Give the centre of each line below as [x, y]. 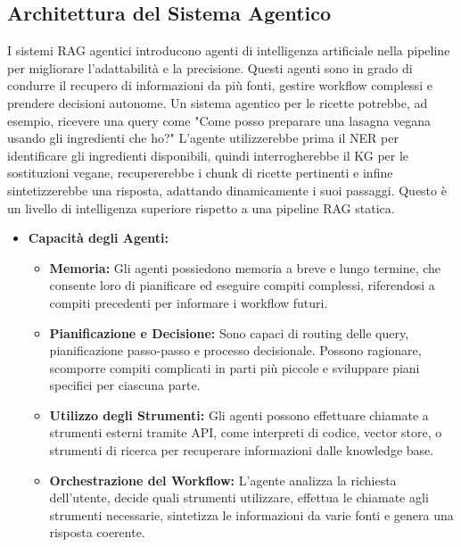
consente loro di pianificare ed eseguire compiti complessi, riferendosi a [242, 285]
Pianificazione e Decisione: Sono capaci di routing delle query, [229, 332]
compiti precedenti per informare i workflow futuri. [189, 302]
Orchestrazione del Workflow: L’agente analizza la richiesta [223, 480]
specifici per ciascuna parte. [125, 385]
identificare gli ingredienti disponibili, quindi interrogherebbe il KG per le [208, 155]
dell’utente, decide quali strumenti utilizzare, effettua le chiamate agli [239, 497]
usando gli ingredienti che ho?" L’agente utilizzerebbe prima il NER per [203, 138]
